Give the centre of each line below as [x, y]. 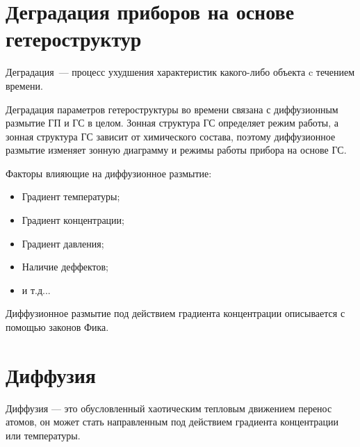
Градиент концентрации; [73, 220]
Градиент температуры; [71, 196]
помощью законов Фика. [57, 327]
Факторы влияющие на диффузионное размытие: [109, 173]
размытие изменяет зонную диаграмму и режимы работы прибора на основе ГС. [176, 150]
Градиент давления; [63, 243]
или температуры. [43, 435]
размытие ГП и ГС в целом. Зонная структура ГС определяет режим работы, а [172, 123]
